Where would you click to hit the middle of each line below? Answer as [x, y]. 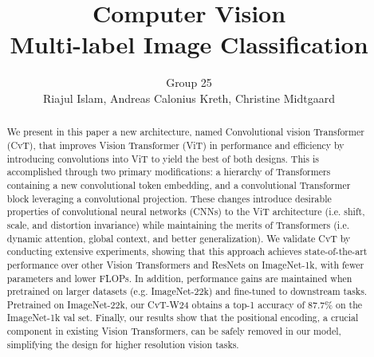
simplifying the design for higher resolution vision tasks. [123, 344]
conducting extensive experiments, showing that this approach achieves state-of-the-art [187, 251]
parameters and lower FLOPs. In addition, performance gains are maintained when [179, 278]
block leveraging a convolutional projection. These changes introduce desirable [169, 198]
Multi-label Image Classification [189, 44]
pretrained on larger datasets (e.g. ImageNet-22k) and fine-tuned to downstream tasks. [187, 291]
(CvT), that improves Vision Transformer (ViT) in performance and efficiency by [175, 145]
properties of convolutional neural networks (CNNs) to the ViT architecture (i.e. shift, [186, 212]
